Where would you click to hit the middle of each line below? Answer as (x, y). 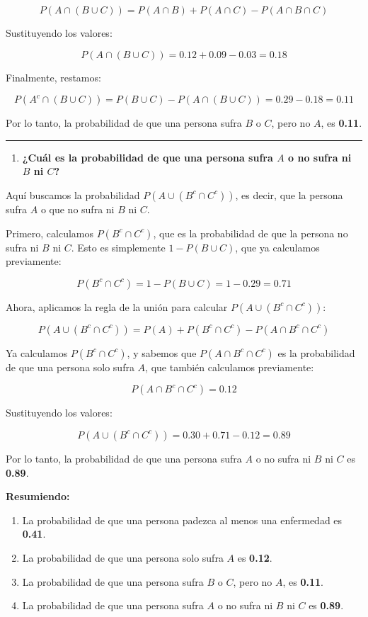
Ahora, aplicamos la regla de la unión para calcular (117, 306)
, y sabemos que (162, 352)
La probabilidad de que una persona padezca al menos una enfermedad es (182, 520)
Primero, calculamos (50, 233)
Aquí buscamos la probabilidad (73, 194)
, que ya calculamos (277, 247)
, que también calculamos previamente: (230, 367)
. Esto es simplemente (118, 247)
